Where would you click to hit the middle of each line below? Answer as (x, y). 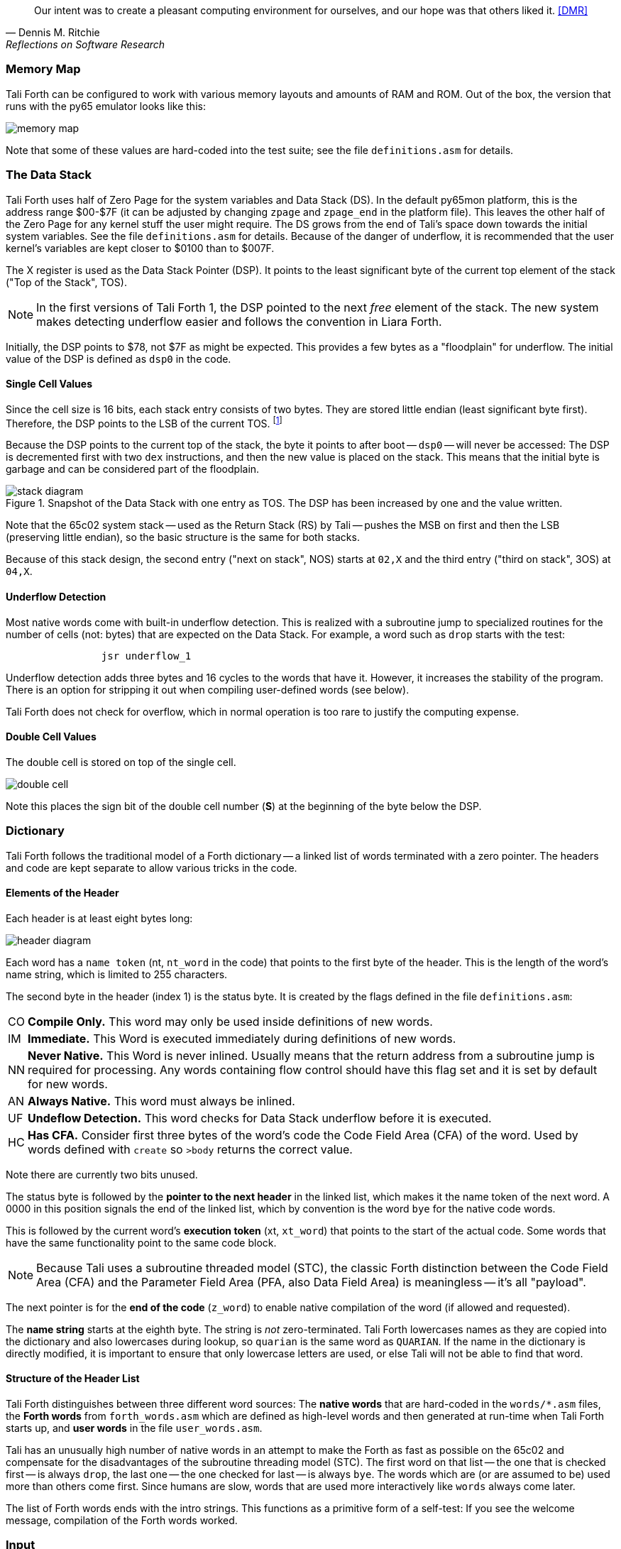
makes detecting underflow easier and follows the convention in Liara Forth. (239, 321)
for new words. (68, 1084)
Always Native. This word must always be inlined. (161, 1101)
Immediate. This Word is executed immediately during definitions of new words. (242, 1038)
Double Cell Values (51, 737)
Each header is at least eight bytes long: (99, 918)
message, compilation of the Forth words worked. (122, 1520)
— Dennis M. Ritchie (53, 32)
